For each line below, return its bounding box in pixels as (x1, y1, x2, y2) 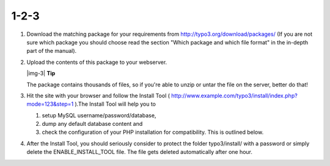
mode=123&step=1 (26, 100, 74, 108)
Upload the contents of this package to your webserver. (26, 58, 167, 66)
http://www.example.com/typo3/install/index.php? (171, 92, 298, 99)
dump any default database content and (42, 120, 143, 128)
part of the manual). (26, 47, 77, 55)
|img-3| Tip (26, 70, 56, 77)
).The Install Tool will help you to (75, 100, 156, 108)
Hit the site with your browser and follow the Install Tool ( (26, 92, 170, 99)
